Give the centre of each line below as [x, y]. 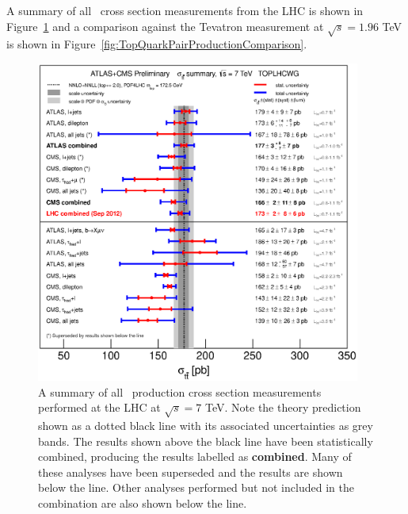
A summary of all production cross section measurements [180, 391]
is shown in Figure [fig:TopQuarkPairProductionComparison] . [157, 44]
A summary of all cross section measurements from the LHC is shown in [185, 10]
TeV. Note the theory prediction [283, 407]
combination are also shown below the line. [143, 502]
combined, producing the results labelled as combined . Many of [195, 456]
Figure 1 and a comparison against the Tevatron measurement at [165, 26]
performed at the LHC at [99, 407]
